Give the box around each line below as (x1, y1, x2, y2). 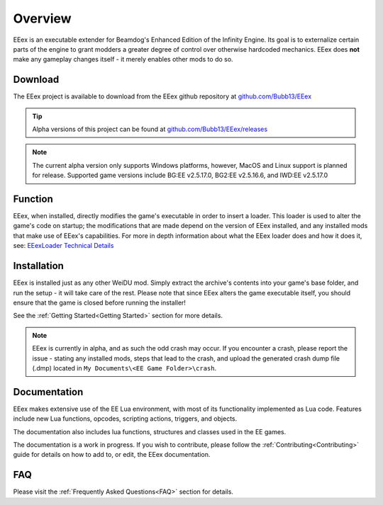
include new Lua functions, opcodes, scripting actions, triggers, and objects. (13, 414, 238, 423)
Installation (13, 260, 64, 272)
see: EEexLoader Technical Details (13, 242, 114, 250)
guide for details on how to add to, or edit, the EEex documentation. (13, 450, 211, 459)
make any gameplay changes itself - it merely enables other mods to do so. (13, 55, 233, 64)
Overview (13, 11, 72, 26)
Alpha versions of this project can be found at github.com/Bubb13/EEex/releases (32, 125, 268, 134)
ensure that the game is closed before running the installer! (13, 298, 186, 307)
